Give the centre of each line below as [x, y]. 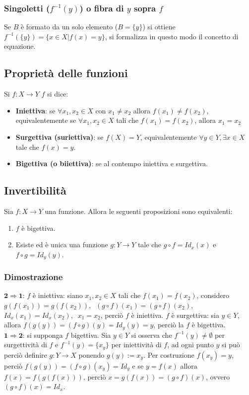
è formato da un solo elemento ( [69, 27]
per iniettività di [136, 345]
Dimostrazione [33, 277]
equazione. [20, 46]
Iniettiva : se [35, 110]
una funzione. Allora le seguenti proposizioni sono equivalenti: [139, 211]
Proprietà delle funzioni [66, 73]
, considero [213, 295]
